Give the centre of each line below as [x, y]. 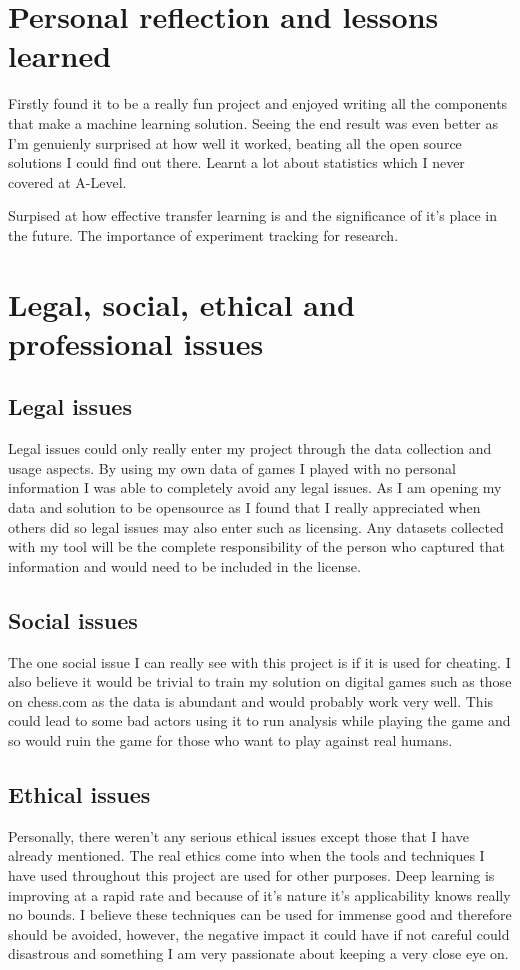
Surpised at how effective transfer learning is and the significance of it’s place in [252, 215]
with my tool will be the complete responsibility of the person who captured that [256, 546]
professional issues [136, 342]
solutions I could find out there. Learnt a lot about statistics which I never [236, 162]
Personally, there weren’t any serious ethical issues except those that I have [238, 835]
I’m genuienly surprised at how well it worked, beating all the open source [235, 142]
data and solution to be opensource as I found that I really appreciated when [244, 507]
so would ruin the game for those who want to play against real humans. [230, 739]
